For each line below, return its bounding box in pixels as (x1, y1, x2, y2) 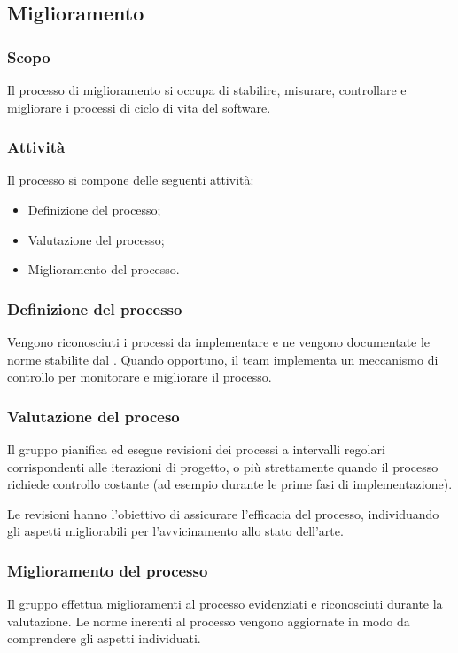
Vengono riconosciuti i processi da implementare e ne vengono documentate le (7, 333, 431, 350)
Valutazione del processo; (27, 230, 165, 248)
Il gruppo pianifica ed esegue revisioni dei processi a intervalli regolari (7, 440, 385, 458)
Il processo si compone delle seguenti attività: (7, 170, 254, 189)
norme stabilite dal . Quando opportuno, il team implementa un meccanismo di (7, 350, 439, 368)
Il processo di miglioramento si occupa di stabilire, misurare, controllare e (7, 81, 407, 98)
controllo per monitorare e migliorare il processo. (7, 367, 272, 386)
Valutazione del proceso (7, 405, 180, 427)
